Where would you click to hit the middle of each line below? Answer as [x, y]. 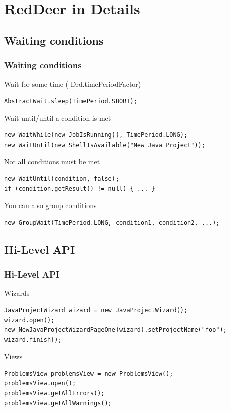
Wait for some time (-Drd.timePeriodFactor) [73, 84]
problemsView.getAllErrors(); [54, 394]
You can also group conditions [50, 205]
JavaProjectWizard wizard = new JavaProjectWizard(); [96, 310]
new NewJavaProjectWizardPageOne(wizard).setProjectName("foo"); [116, 330]
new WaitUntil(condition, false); [62, 179]
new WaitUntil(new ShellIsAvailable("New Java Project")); [105, 145]
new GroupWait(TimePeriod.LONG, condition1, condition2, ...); [112, 222]
